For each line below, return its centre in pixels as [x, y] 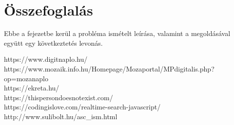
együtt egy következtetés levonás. [53, 43]
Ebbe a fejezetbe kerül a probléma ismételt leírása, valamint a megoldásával [117, 33]
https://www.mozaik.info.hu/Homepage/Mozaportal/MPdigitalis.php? [109, 68]
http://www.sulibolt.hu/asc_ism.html [61, 116]
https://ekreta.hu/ [32, 88]
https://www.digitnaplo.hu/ [46, 59]
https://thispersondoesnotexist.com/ [58, 97]
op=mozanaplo [26, 78]
